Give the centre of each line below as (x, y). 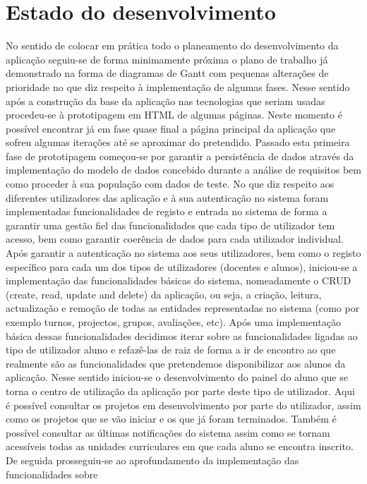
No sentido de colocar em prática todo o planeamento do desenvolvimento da (172, 46)
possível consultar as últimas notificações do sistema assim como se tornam (168, 432)
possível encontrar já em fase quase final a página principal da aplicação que (171, 128)
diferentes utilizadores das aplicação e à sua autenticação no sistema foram (167, 197)
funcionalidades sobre (52, 474)
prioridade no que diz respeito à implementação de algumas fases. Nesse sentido (178, 86)
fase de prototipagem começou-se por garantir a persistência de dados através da (180, 156)
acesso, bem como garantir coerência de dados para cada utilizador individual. (175, 239)
